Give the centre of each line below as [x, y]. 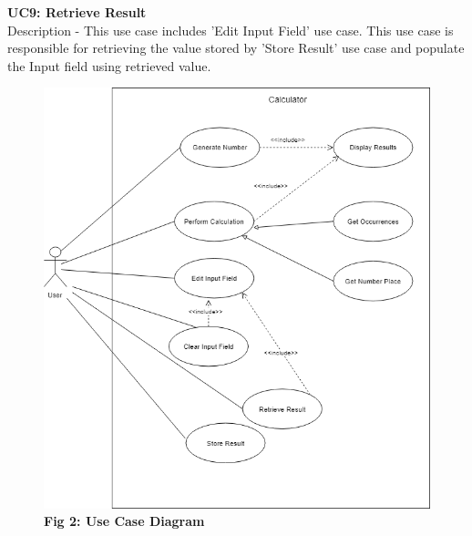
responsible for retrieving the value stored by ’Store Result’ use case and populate [236, 48]
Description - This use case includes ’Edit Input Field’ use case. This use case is [231, 30]
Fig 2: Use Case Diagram [124, 521]
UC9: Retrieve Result [77, 12]
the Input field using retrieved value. [109, 65]
